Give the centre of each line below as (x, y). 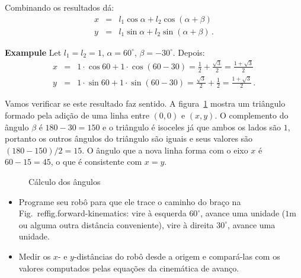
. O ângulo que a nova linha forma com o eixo (165, 150)
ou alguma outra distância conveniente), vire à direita (116, 224)
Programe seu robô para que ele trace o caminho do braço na (130, 201)
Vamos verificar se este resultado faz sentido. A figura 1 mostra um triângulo (145, 103)
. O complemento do (252, 115)
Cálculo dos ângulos (65, 181)
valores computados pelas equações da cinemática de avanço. (129, 268)
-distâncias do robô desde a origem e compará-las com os (177, 256)
